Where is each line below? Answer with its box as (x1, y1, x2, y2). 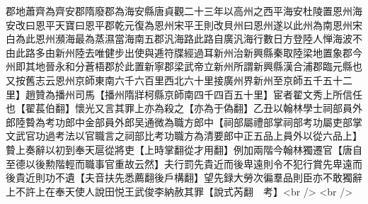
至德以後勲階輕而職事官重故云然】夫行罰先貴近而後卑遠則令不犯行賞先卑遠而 (6, 156, 362, 171)
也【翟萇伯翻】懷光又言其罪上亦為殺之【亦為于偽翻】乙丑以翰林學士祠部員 (6, 101, 352, 115)
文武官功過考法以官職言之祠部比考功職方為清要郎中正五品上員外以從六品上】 (6, 128, 362, 143)
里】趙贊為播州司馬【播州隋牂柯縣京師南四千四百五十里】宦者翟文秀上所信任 (6, 86, 362, 101)
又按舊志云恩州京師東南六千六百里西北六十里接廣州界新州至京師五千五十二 (6, 72, 352, 87)
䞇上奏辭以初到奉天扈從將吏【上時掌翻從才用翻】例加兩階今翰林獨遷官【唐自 (6, 142, 362, 157)
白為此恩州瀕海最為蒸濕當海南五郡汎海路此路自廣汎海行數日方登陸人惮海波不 (6, 31, 362, 46)
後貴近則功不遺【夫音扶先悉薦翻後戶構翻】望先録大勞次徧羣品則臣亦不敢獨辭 (6, 170, 362, 185)
